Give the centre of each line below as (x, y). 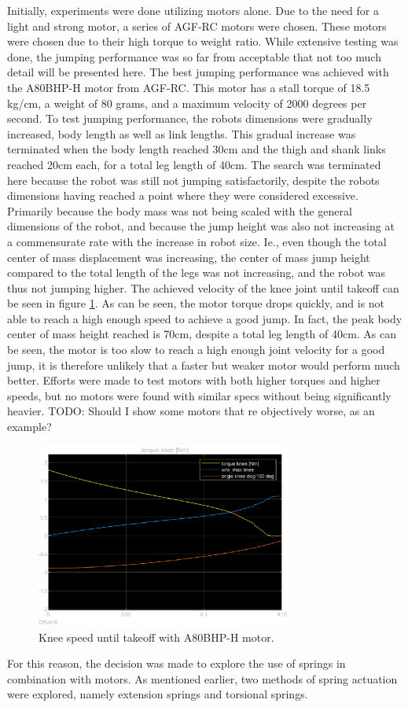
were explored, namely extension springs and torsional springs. (158, 694)
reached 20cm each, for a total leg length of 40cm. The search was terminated (194, 164)
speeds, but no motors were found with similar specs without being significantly (199, 395)
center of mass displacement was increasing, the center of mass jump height (189, 257)
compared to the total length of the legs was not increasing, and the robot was (197, 272)
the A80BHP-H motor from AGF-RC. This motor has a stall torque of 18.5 (189, 87)
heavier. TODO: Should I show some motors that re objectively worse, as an (191, 411)
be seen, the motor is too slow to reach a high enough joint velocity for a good (196, 350)
